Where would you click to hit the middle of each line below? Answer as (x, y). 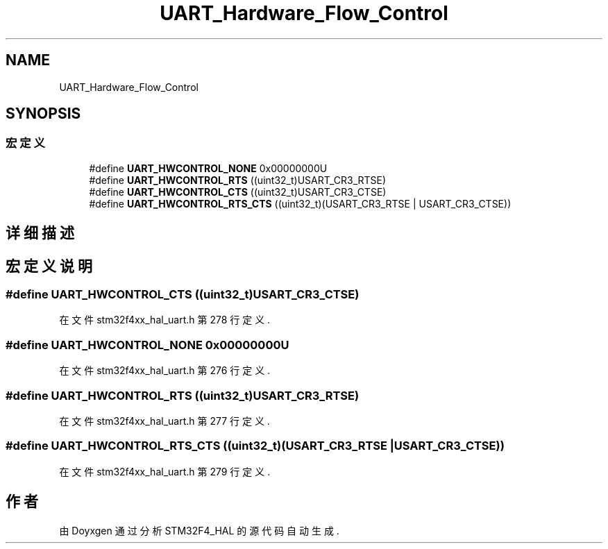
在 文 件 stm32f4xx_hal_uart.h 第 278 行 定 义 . (165, 320)
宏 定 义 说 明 (49, 266)
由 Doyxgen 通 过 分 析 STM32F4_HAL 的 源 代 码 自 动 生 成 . (199, 530)
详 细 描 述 (40, 233)
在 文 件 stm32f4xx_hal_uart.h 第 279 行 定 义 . (165, 471)
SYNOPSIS (43, 114)
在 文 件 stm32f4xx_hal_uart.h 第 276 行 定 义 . (165, 371)
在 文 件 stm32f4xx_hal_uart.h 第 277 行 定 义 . (164, 421)
